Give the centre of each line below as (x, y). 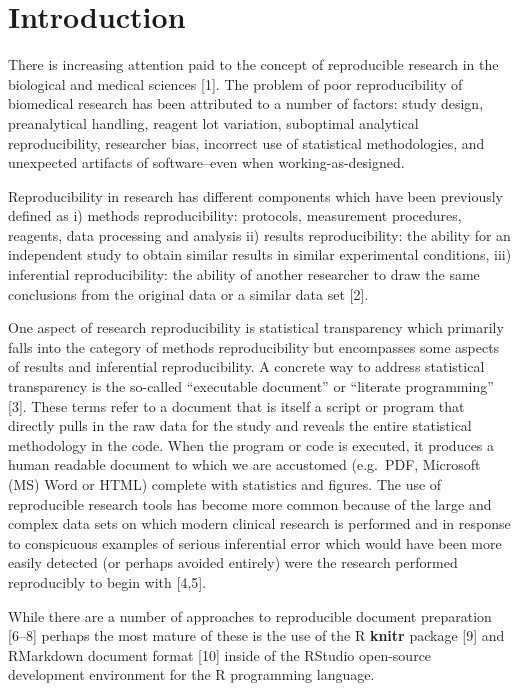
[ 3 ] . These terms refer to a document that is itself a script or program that (236, 405)
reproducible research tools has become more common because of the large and (250, 503)
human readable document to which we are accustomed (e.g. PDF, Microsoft (244, 464)
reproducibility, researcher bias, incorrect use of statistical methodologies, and (246, 142)
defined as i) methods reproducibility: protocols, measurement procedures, (235, 215)
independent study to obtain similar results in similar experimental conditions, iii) (260, 254)
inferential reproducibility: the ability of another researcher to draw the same (244, 274)
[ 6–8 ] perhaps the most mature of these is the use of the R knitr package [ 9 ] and (256, 635)
